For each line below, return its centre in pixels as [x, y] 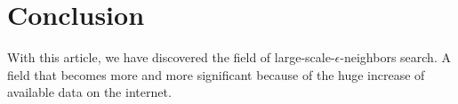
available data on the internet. [89, 92]
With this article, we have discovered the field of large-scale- [171, 57]
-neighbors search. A [395, 57]
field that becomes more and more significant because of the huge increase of [216, 74]
